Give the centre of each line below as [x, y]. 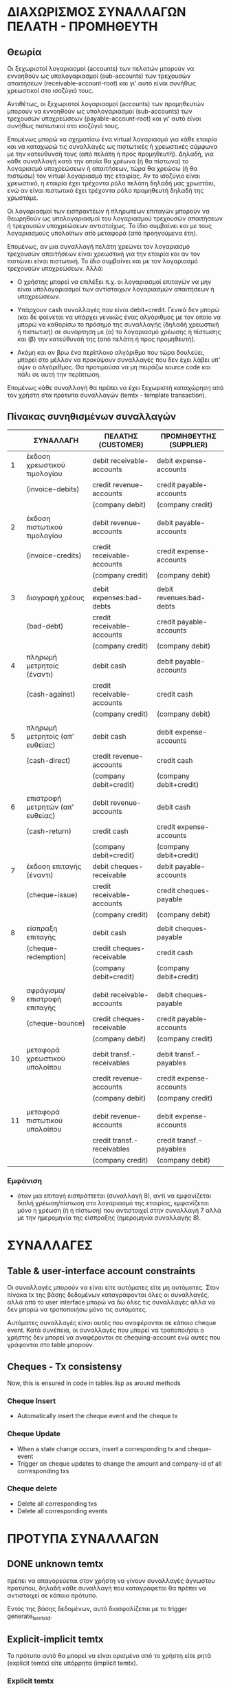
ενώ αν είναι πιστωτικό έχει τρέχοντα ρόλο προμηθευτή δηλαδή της [106, 191]
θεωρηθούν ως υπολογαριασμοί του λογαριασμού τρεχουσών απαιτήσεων [115, 218]
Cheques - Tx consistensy [65, 1366]
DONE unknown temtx [56, 1564]
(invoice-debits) [53, 489]
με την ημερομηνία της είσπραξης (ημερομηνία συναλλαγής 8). [109, 1218]
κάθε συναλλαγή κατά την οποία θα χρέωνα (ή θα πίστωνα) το [98, 161]
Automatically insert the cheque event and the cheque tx [97, 1416]
